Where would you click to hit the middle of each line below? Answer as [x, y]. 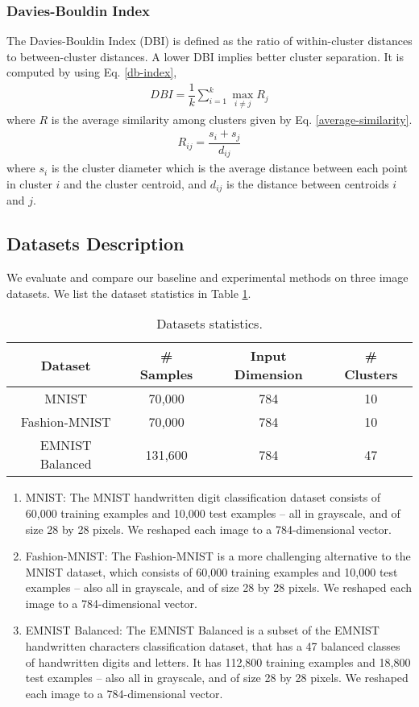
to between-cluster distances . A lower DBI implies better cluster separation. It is [205, 56]
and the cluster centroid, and [135, 183]
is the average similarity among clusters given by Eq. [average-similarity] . [232, 119]
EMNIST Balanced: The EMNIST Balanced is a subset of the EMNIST [202, 630]
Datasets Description [95, 244]
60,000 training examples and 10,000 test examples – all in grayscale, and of [213, 513]
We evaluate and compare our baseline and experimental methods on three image [207, 277]
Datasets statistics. [209, 324]
